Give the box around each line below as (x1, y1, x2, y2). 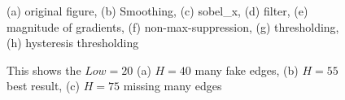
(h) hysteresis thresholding (7, 34, 139, 51)
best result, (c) (7, 77, 81, 94)
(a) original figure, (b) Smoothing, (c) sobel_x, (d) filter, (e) (7, 2, 308, 19)
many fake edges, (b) (194, 61, 299, 78)
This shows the (7, 61, 81, 78)
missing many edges (123, 77, 222, 94)
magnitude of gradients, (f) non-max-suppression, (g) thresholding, (7, 18, 339, 35)
